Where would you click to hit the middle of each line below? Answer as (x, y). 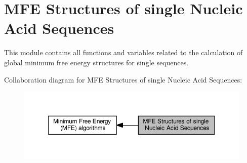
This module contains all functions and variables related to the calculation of (124, 52)
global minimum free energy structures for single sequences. (96, 62)
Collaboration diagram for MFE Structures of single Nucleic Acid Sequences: (123, 79)
